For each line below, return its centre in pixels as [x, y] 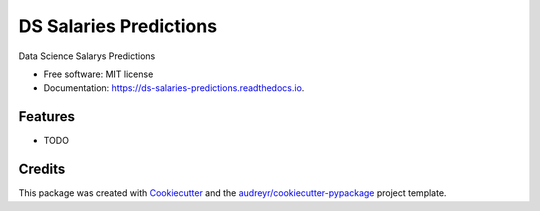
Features [46, 116]
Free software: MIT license [98, 74]
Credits [42, 169]
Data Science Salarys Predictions [87, 56]
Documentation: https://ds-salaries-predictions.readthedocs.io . [174, 88]
